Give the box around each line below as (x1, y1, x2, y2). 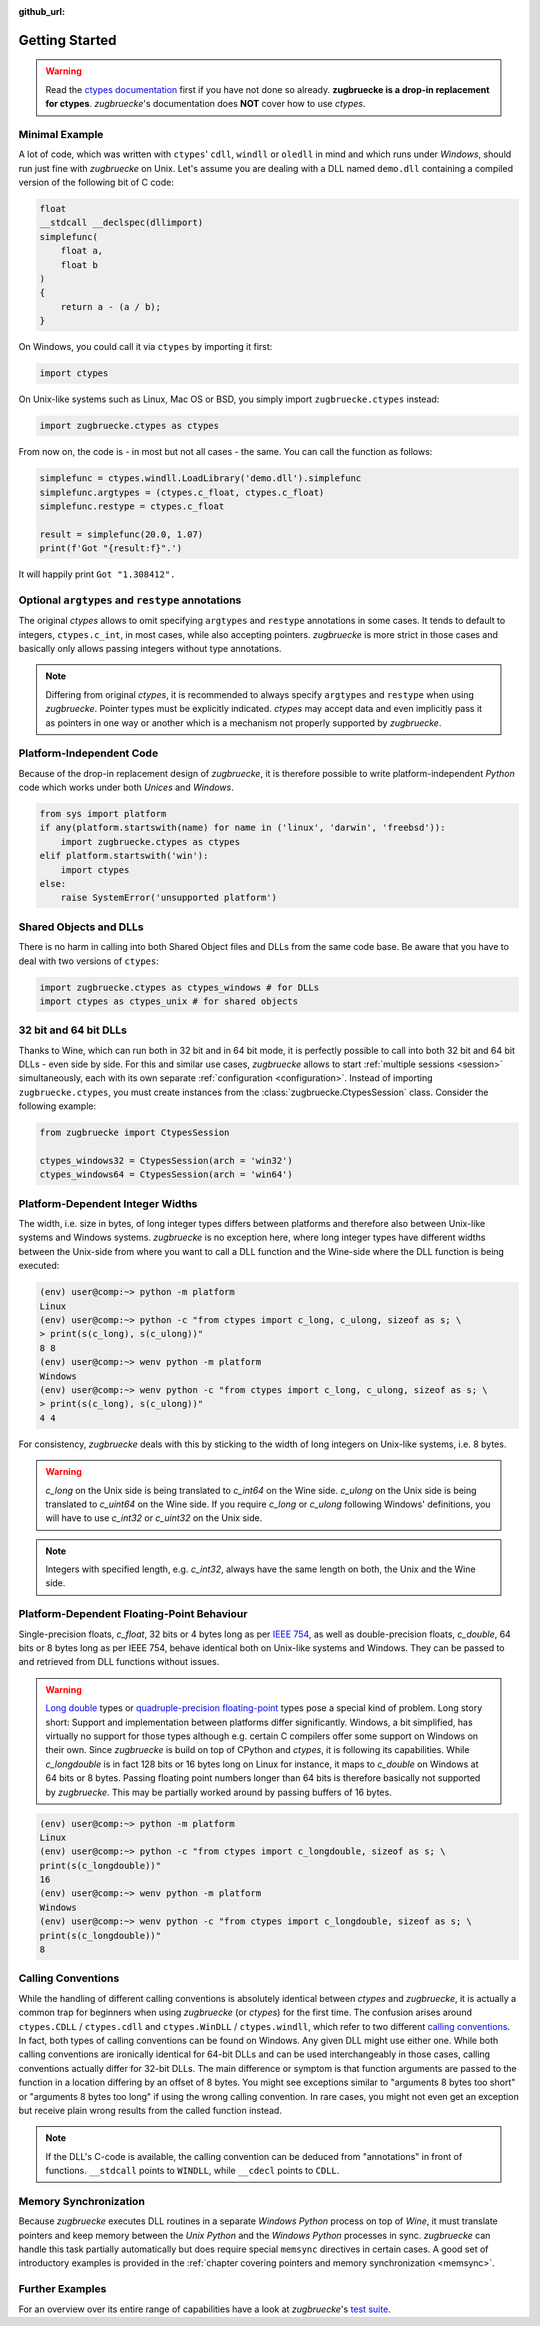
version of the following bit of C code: (18, 176, 174, 189)
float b (60, 259, 99, 270)
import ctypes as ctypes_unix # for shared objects (39, 995, 299, 1007)
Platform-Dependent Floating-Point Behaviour (18, 1607, 248, 1621)
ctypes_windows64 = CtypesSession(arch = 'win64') (39, 1169, 294, 1180)
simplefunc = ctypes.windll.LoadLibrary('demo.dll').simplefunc (39, 473, 362, 484)
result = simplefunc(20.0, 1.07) (39, 528, 204, 540)
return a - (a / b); (60, 301, 162, 312)
